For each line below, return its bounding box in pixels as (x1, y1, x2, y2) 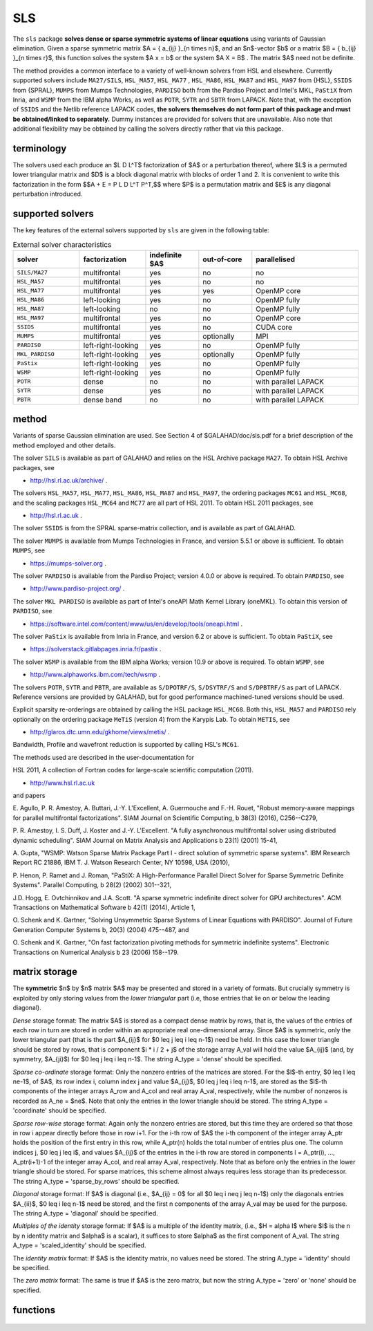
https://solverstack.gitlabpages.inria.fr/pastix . (30, 645, 162, 653)
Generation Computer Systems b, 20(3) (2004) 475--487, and (12, 925, 189, 933)
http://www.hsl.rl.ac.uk (30, 779, 95, 787)
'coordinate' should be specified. (12, 1106, 107, 1115)
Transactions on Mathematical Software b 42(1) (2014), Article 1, (12, 903, 196, 911)
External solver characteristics (12, 239, 112, 249)
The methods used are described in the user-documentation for (12, 753, 195, 761)
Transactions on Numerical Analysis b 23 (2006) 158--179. (12, 948, 180, 956)
